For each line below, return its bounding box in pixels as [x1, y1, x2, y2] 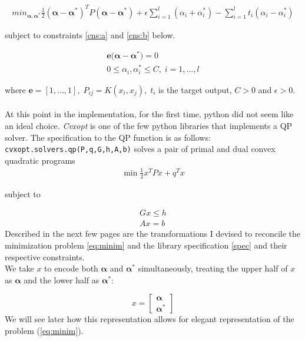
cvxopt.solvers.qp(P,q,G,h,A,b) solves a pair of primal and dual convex [5, 143, 276, 155]
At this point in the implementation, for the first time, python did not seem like [5, 108, 294, 120]
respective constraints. [5, 250, 85, 263]
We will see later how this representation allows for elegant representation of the [5, 313, 294, 325]
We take [5, 262, 34, 274]
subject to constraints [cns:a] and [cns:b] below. [5, 28, 175, 41]
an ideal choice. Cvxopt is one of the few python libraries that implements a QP [5, 119, 293, 131]
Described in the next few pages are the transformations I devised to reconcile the [5, 227, 301, 240]
